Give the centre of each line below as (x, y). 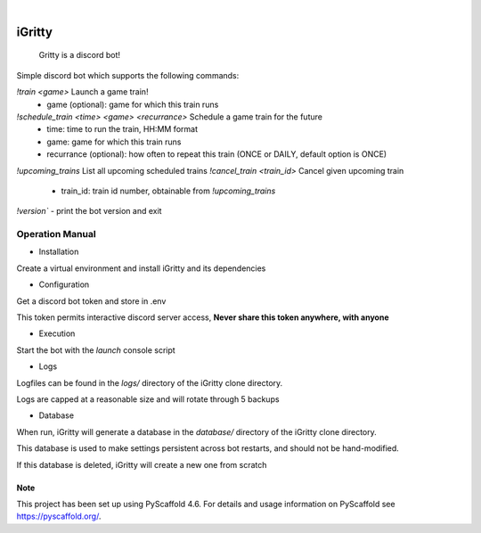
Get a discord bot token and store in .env (91, 301)
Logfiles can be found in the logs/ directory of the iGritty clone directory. (150, 382)
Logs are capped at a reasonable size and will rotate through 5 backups (148, 399)
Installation (59, 252)
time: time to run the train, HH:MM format (122, 129)
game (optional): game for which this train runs (133, 104)
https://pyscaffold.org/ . (59, 516)
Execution (57, 333)
